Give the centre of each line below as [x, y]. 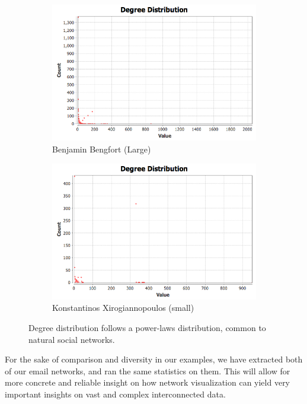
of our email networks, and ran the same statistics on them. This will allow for [148, 370]
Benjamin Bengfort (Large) [102, 149]
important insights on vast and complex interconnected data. [115, 394]
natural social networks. [72, 339]
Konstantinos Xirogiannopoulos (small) [123, 308]
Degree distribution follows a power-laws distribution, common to [147, 328]
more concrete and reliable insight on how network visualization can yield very [148, 382]
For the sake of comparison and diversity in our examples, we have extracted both [154, 359]
